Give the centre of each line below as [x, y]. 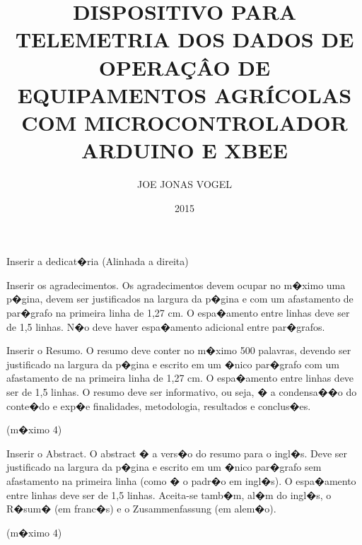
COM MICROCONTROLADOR [185, 122]
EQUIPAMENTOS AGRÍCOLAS [185, 94]
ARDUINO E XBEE [185, 150]
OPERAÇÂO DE [185, 67]
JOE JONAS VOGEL [185, 184]
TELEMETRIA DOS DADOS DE [185, 39]
